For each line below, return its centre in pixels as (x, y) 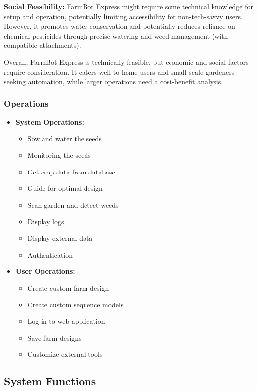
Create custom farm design (68, 287)
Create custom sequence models (75, 304)
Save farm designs (54, 337)
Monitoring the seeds (59, 155)
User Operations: (45, 271)
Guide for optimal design (65, 188)
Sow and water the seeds (64, 138)
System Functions (50, 381)
